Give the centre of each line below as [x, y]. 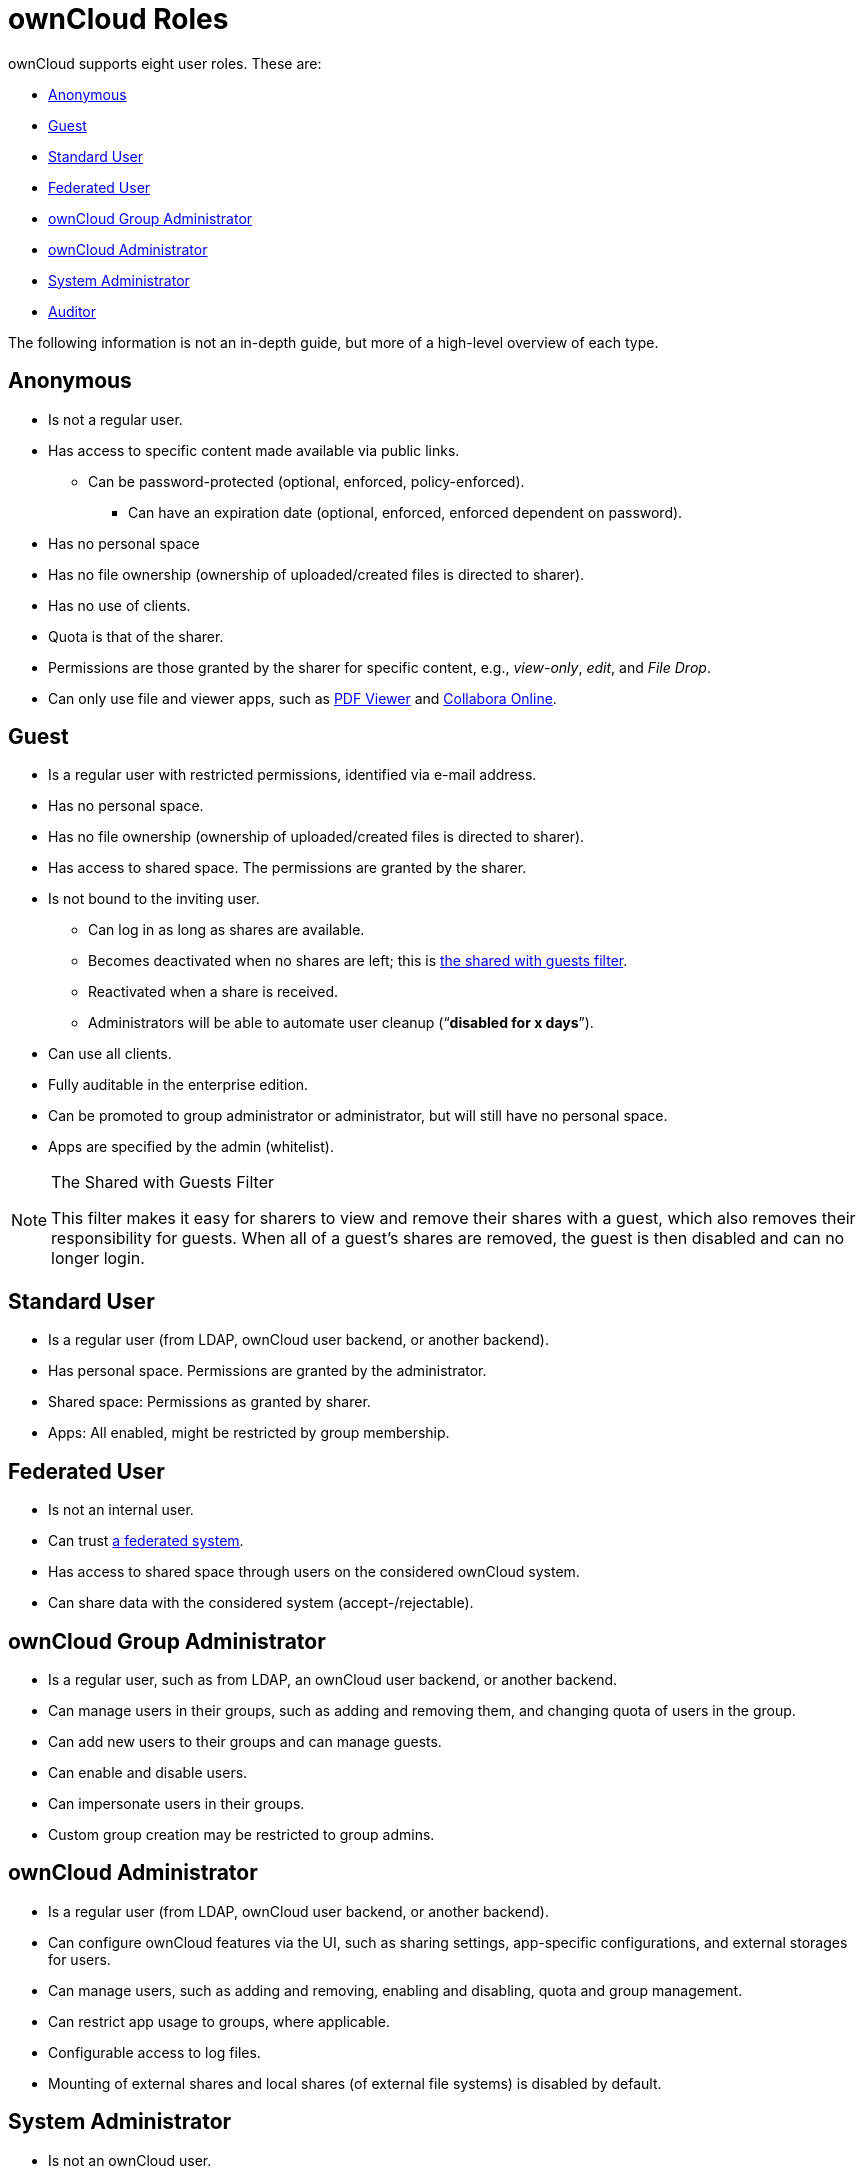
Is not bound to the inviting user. [154, 899]
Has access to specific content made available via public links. [254, 450]
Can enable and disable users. [148, 1772]
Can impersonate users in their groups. [176, 1803]
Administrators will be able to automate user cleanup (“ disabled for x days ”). [341, 1023]
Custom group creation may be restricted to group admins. [241, 1834]
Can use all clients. [110, 1054]
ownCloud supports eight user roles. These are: [165, 63]
